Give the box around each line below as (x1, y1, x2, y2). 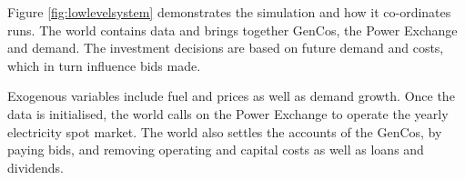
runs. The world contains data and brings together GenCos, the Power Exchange (7, 20, 458, 39)
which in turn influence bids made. (7, 55, 201, 75)
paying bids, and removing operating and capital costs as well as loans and (7, 140, 424, 159)
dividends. (7, 157, 64, 176)
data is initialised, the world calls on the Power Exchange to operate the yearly (7, 104, 449, 123)
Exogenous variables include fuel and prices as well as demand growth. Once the (7, 86, 455, 105)
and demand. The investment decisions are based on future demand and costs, (7, 38, 444, 57)
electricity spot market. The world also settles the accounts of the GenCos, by (7, 122, 442, 141)
